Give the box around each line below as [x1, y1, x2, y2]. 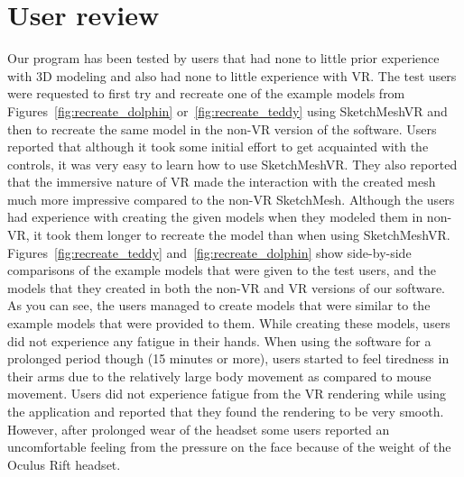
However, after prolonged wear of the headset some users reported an [7, 419, 390, 438]
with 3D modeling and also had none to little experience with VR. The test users [7, 66, 457, 85]
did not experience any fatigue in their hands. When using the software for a [7, 331, 432, 350]
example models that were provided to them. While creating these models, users [7, 314, 450, 333]
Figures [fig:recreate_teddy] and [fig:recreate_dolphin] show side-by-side [7, 243, 412, 261]
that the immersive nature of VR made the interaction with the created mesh [7, 172, 436, 191]
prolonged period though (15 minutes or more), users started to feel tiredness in [7, 349, 450, 368]
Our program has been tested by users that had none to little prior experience [7, 49, 440, 68]
